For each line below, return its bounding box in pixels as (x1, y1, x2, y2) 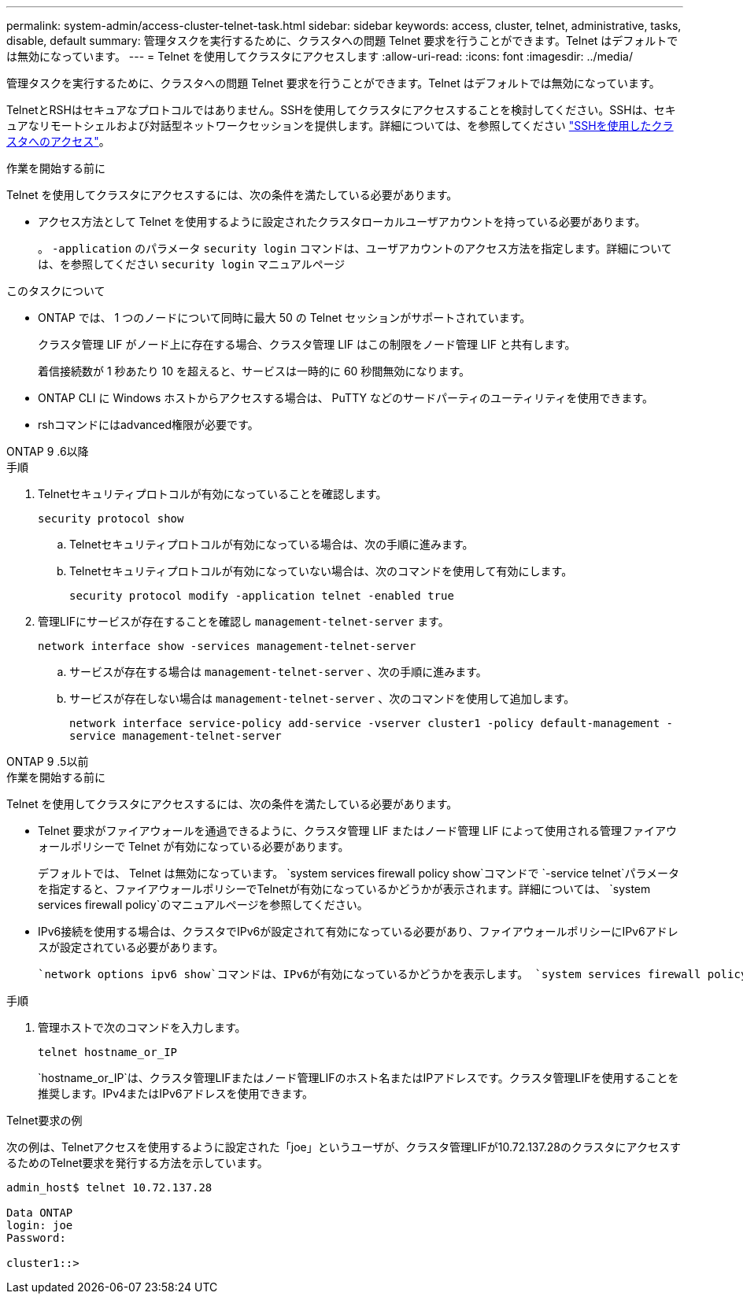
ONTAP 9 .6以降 (6, 445, 89, 458)
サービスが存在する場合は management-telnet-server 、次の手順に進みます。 (69, 665, 487, 678)
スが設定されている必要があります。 (38, 940, 224, 954)
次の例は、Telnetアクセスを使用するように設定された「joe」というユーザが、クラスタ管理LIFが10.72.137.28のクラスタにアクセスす (6, 1140, 681, 1154)
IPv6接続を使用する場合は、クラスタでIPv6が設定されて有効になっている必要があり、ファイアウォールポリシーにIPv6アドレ (38, 925, 678, 938)
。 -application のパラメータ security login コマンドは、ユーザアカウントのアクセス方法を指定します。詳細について (38, 242, 672, 255)
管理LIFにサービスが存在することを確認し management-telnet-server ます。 (38, 615, 449, 628)
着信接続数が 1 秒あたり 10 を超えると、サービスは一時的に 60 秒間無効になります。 (38, 364, 470, 378)
